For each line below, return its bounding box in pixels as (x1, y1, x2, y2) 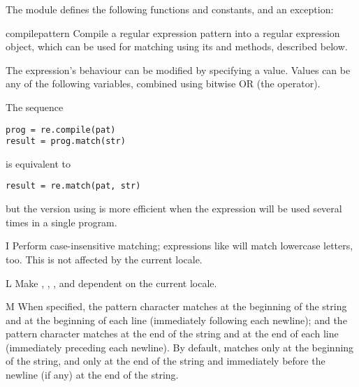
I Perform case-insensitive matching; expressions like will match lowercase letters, (6, 238, 353, 253)
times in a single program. (6, 214, 117, 229)
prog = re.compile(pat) (6, 124, 116, 135)
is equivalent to (6, 156, 71, 170)
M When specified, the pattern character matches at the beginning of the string (6, 299, 347, 314)
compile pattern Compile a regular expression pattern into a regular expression (6, 25, 340, 40)
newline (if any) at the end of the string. (6, 367, 179, 382)
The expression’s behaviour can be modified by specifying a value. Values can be (6, 62, 351, 77)
